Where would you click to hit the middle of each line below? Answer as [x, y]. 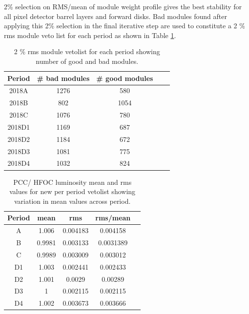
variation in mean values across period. [72, 201]
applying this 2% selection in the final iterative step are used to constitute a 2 [121, 26]
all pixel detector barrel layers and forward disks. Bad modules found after [115, 16]
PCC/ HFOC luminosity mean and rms [73, 182]
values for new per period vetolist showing [73, 191]
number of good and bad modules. [87, 61]
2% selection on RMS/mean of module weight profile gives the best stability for [123, 6]
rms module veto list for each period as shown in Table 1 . [90, 35]
